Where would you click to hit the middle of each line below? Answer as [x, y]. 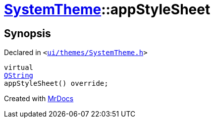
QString [19, 76]
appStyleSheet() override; [56, 84]
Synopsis [27, 33]
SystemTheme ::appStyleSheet [107, 9]
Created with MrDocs [39, 99]
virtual [19, 68]
